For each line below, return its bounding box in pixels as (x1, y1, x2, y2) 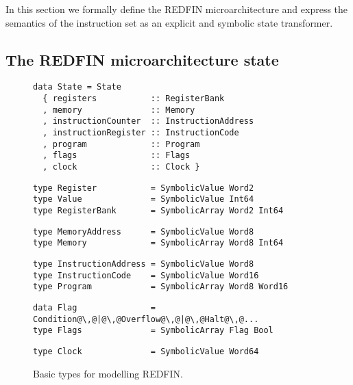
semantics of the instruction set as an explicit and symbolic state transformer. (5, 15, 333, 29)
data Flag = (33, 302, 156, 313)
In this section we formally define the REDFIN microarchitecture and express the (5, 2, 348, 16)
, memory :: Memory (42, 105, 195, 115)
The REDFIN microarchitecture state (5, 49, 279, 70)
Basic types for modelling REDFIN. (33, 366, 183, 380)
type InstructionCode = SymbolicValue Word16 (33, 270, 259, 280)
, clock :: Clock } (42, 161, 200, 172)
